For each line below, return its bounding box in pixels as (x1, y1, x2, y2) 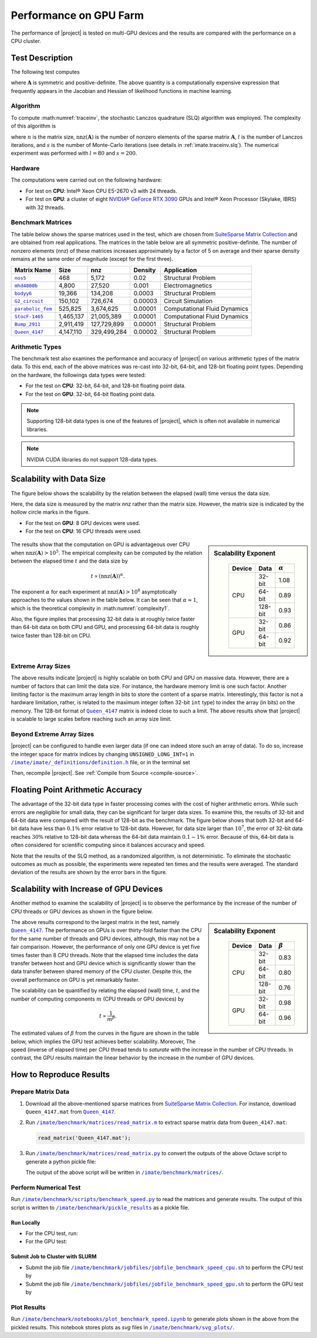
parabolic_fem (14, 306, 52, 312)
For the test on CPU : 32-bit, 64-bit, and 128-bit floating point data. (25, 382, 186, 389)
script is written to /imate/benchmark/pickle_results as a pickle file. (11, 1204, 190, 1211)
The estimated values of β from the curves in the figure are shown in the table (11, 1029, 200, 1037)
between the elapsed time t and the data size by (11, 557, 129, 564)
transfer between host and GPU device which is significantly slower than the (11, 960, 196, 967)
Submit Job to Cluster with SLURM (11, 1253, 97, 1260)
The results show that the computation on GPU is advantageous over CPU (11, 541, 190, 548)
